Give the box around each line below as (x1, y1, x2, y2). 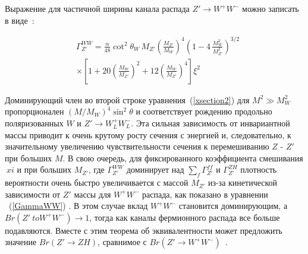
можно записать (242, 2, 299, 14)
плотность (240, 163, 277, 176)
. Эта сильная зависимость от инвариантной (131, 116, 290, 129)
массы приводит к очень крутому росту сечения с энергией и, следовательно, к (5, 128, 291, 141)
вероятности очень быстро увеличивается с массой (5, 176, 188, 189)
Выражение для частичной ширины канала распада (5, 2, 190, 14)
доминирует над (126, 163, 184, 176)
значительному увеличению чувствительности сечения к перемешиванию (5, 140, 269, 153)
